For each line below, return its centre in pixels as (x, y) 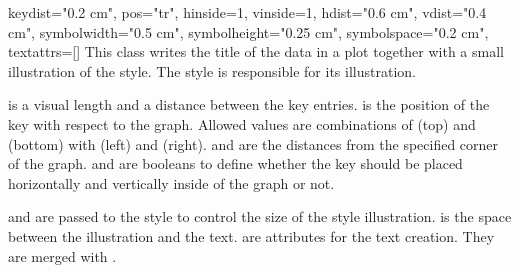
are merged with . (62, 255)
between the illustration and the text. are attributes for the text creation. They (251, 235)
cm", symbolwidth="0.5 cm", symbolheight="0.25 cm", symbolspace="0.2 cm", (248, 31)
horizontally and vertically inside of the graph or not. (171, 182)
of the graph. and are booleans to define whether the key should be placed (235, 163)
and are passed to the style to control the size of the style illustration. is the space (260, 216)
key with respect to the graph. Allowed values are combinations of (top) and (242, 123)
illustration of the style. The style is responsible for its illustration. (212, 70)
